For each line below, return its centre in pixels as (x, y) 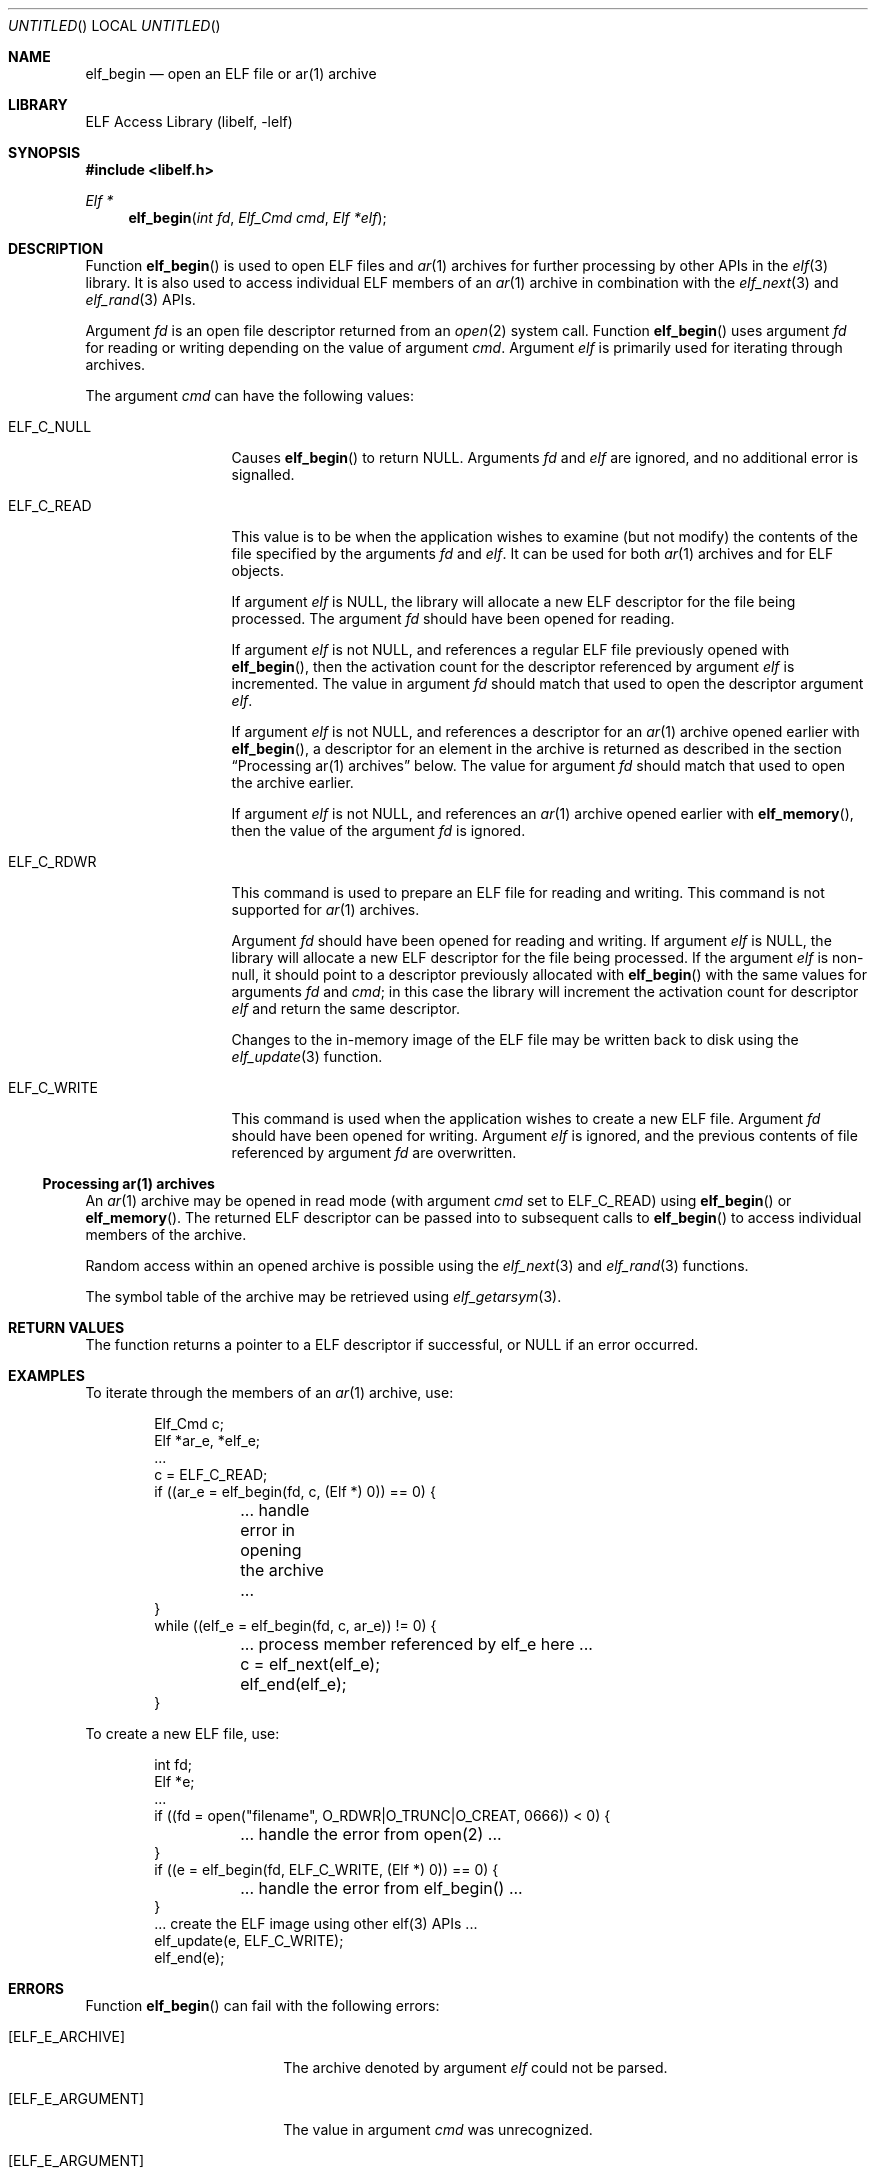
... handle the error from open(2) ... (371, 1834)
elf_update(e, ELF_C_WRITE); (249, 1940)
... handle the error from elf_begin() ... (381, 1888)
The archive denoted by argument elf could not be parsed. (475, 2067)
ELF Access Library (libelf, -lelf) (189, 121)
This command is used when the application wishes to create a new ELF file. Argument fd (526, 1118)
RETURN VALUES (66, 1327)
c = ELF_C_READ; (211, 1474)
